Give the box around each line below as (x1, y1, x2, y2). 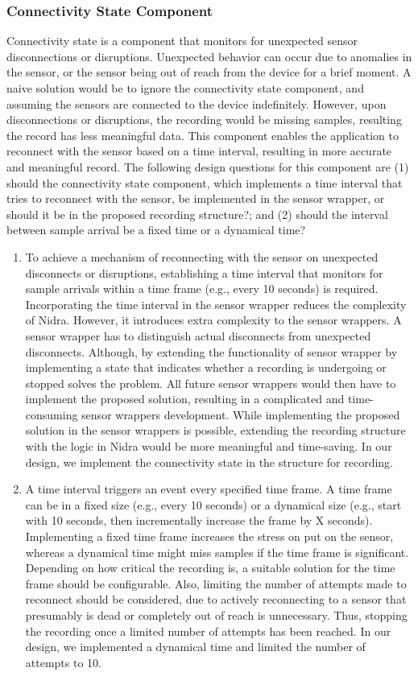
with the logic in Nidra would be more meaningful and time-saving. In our (25, 438, 392, 455)
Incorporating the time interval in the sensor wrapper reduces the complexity (25, 295, 407, 312)
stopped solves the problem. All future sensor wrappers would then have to (25, 374, 396, 391)
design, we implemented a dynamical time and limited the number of (25, 638, 366, 655)
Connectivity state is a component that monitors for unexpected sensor (6, 32, 358, 49)
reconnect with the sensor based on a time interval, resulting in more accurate (6, 142, 392, 159)
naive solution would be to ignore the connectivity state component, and (6, 80, 364, 96)
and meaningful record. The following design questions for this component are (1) (6, 158, 409, 175)
